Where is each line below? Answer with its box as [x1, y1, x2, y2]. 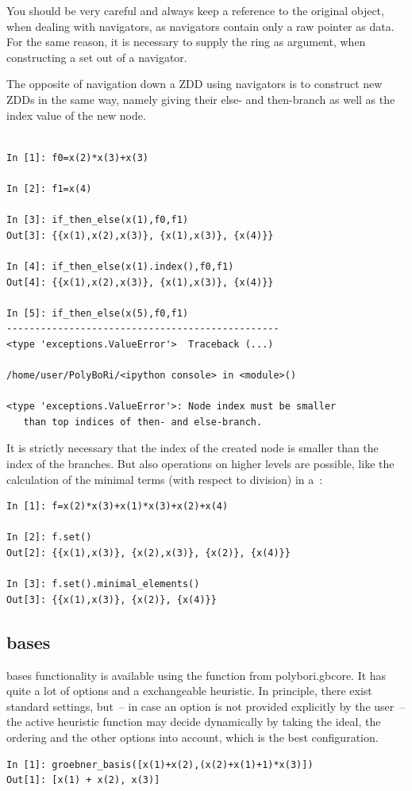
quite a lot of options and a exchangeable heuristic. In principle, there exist [6, 682, 372, 699]
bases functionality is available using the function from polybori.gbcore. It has [6, 666, 387, 683]
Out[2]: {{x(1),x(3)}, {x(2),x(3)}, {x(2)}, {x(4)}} [6, 547, 291, 559]
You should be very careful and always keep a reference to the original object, [6, 2, 384, 18]
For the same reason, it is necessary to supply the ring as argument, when [6, 33, 366, 50]
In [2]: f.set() [6, 532, 92, 543]
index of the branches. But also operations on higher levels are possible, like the [6, 455, 395, 472]
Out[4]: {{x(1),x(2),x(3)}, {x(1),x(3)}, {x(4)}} [6, 276, 274, 288]
